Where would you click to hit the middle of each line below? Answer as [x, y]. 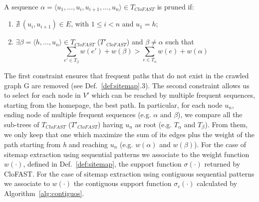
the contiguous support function [123, 183]
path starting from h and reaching [56, 144]
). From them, [226, 124]
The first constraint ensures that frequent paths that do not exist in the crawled [127, 76]
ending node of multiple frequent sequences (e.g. [78, 114]
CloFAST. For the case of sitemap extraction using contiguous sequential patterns [129, 173]
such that [180, 42]
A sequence [21, 6]
